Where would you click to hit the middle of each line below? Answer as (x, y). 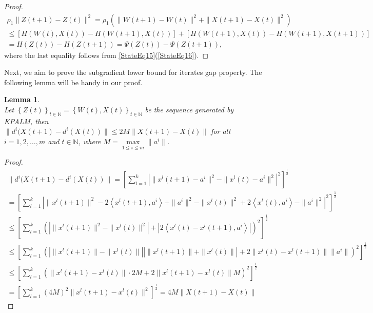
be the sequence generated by (189, 110)
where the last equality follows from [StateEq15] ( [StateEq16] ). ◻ (106, 55)
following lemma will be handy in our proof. (73, 82)
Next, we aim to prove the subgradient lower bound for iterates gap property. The (133, 72)
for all (221, 131)
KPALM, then (26, 121)
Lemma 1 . (22, 99)
